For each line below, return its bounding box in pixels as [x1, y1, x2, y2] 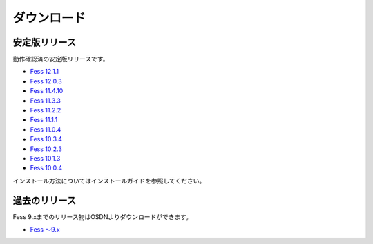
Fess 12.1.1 [30, 68, 59, 76]
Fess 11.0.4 [30, 125, 61, 134]
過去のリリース [12, 194, 76, 206]
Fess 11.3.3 [30, 96, 61, 105]
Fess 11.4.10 [30, 87, 64, 95]
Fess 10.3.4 [30, 135, 62, 143]
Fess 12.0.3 [30, 77, 62, 85]
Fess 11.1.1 [30, 116, 58, 124]
